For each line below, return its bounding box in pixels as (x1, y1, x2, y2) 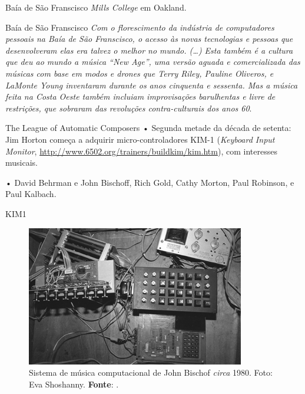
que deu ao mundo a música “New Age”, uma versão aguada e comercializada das (5, 55, 300, 68)
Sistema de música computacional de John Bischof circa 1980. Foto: (29, 366, 273, 379)
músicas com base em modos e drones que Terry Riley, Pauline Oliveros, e (5, 67, 274, 79)
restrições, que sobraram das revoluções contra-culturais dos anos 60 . (5, 101, 252, 114)
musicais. (5, 156, 38, 169)
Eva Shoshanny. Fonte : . (29, 377, 119, 390)
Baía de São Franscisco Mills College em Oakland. (5, 1, 187, 13)
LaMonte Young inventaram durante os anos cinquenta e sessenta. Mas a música (5, 78, 298, 91)
